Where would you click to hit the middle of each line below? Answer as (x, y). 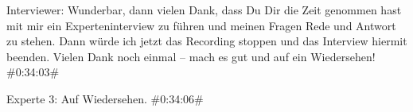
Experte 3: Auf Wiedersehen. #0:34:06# (105, 98)
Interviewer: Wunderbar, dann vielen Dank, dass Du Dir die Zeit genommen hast (204, 10)
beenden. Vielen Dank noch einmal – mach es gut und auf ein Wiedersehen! (191, 56)
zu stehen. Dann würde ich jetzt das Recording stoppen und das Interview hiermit (207, 41)
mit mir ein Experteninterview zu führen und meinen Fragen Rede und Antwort (201, 25)
